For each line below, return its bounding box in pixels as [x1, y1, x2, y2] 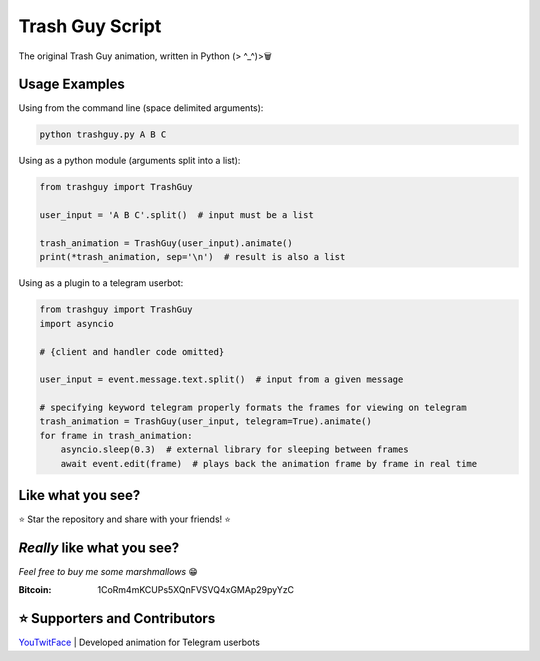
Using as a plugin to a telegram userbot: [18, 277, 184, 289]
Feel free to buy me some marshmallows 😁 [18, 566, 199, 578]
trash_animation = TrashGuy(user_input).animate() [39, 237, 294, 249]
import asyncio [39, 318, 114, 329]
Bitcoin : [18, 584, 52, 596]
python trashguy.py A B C [39, 129, 167, 140]
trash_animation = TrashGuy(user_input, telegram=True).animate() [39, 416, 372, 427]
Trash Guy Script [18, 15, 162, 37]
